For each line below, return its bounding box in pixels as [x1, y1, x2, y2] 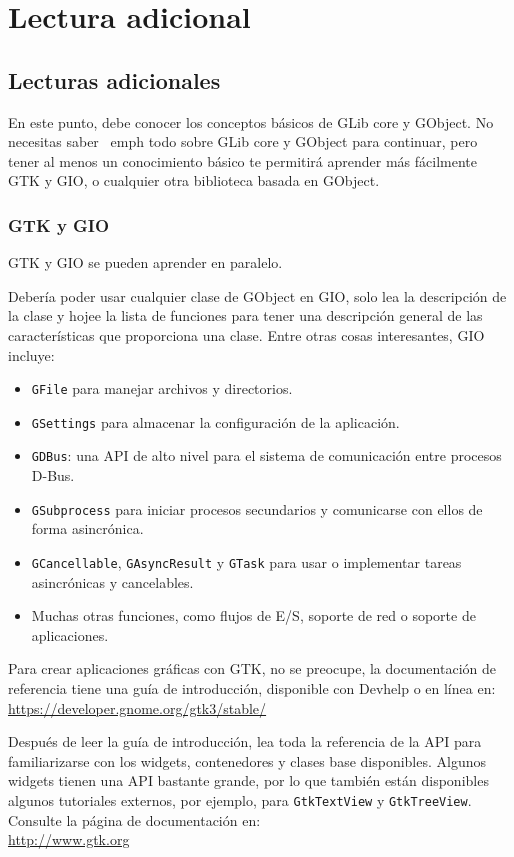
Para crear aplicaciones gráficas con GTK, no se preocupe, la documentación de [8, 658, 496, 679]
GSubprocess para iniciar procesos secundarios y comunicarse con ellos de [31, 498, 483, 519]
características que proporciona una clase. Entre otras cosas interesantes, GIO [8, 324, 485, 345]
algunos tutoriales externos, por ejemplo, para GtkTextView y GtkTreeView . [8, 789, 472, 810]
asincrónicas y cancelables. [31, 571, 194, 592]
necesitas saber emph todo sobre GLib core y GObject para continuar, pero [8, 131, 478, 152]
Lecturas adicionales [8, 64, 221, 95]
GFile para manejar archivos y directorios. [31, 378, 293, 399]
